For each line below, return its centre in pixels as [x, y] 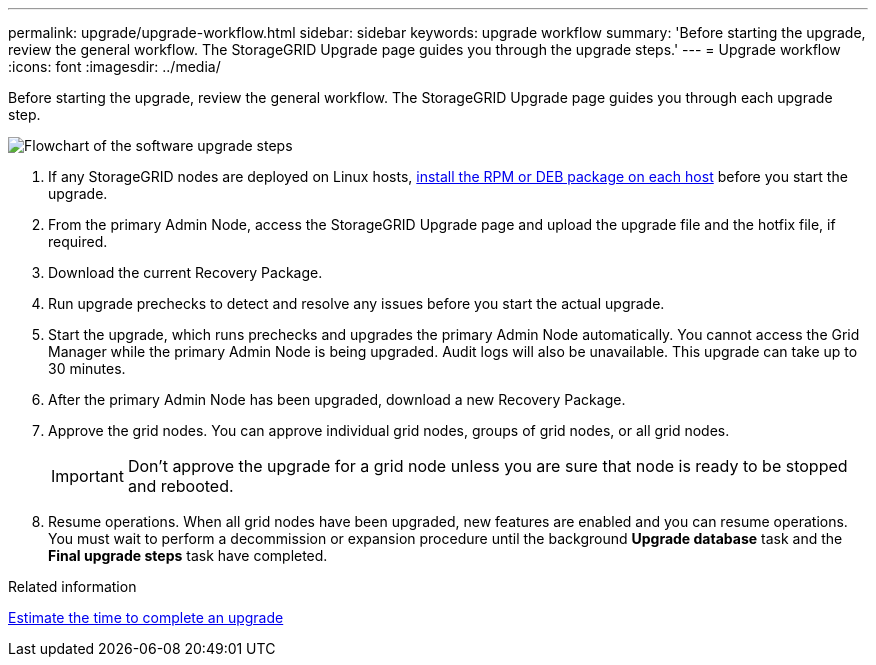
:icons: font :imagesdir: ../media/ [114, 66]
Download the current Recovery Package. [185, 272]
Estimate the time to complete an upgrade [146, 617]
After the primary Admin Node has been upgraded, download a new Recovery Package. [337, 399]
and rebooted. [180, 486]
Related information [72, 586]
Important [87, 476]
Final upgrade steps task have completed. [188, 555]
